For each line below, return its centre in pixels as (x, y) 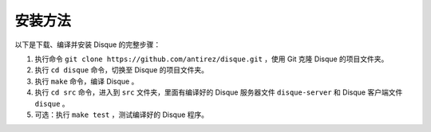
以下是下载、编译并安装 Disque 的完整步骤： (88, 45)
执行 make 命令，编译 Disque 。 (87, 81)
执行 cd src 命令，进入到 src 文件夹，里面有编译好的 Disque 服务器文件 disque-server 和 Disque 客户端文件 (219, 92)
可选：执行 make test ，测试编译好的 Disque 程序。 (122, 115)
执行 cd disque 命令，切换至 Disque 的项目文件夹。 (122, 70)
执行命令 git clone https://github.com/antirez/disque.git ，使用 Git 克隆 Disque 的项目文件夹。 (212, 59)
